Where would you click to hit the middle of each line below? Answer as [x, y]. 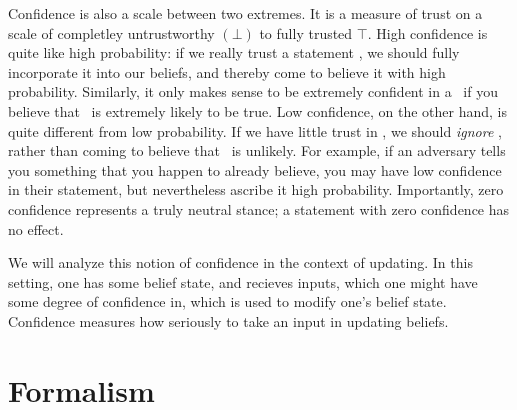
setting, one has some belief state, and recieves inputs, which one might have [243, 281]
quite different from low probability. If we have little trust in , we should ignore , [255, 130]
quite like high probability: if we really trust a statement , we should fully [234, 52]
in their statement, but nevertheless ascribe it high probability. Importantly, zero [256, 189]
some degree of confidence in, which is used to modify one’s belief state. [227, 301]
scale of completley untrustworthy [111, 32]
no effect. [36, 228]
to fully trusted [306, 32]
